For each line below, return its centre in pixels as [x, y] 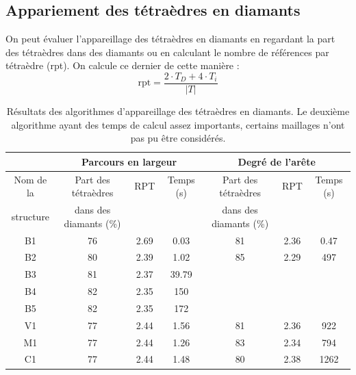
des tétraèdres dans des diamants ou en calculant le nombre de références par [167, 52]
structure [30, 216]
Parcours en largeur [129, 161]
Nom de [30, 179]
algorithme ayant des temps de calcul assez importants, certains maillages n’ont [178, 124]
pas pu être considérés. [178, 138]
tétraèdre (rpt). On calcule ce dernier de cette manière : [123, 65]
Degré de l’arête [277, 161]
